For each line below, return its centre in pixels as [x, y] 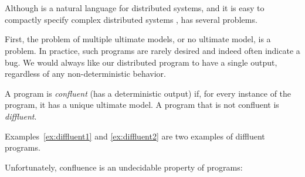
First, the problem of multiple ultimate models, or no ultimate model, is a [138, 39]
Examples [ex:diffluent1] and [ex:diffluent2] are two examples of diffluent [135, 136]
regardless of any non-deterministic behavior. [85, 74]
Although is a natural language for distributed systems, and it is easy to [135, 8]
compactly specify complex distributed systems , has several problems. [131, 19]
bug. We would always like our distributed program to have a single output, [141, 62]
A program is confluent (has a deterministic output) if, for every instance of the [148, 93]
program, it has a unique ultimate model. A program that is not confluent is [142, 105]
